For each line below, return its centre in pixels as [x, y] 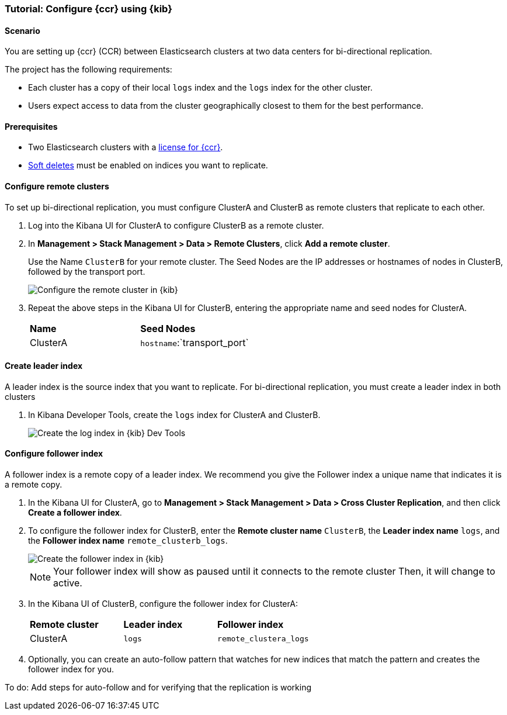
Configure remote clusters [57, 186]
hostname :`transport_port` [195, 342]
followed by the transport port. [87, 271]
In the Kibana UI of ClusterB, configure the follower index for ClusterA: [163, 604]
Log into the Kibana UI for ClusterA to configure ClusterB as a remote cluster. [176, 225]
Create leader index [44, 366]
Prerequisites [31, 126]
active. [68, 583]
